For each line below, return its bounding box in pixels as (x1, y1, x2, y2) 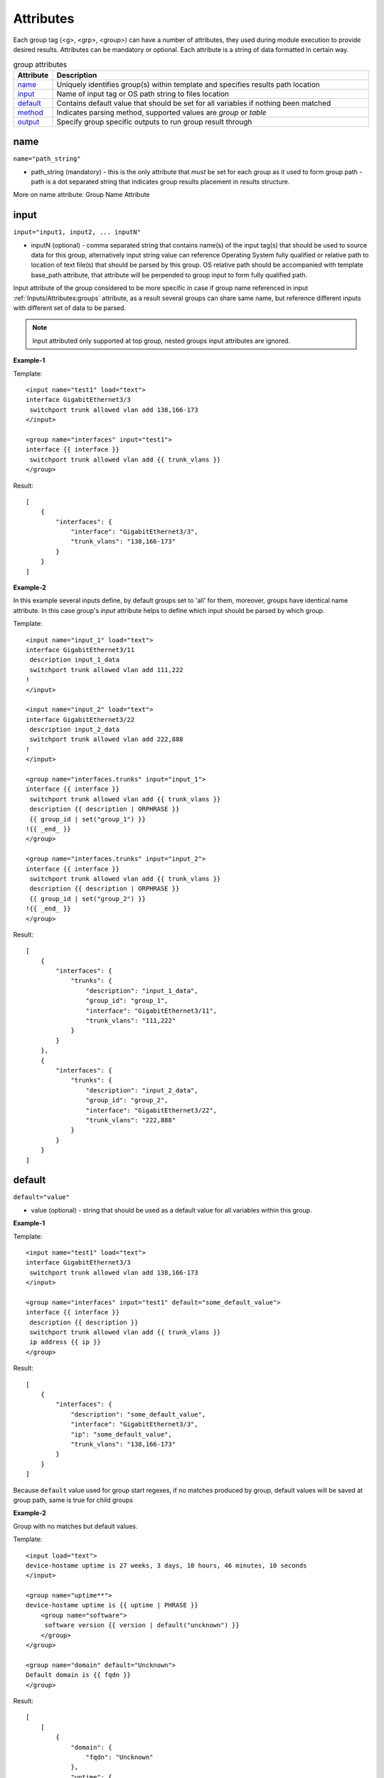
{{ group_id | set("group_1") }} (29, 815, 146, 823)
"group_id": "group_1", (85, 996, 169, 1005)
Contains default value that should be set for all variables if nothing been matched (56, 98, 331, 108)
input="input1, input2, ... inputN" (13, 228, 142, 236)
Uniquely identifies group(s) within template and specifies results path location (56, 79, 320, 89)
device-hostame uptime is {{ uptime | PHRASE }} (26, 1601, 198, 1609)
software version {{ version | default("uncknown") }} (44, 1622, 240, 1629)
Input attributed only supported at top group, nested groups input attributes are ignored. (32, 336, 291, 345)
